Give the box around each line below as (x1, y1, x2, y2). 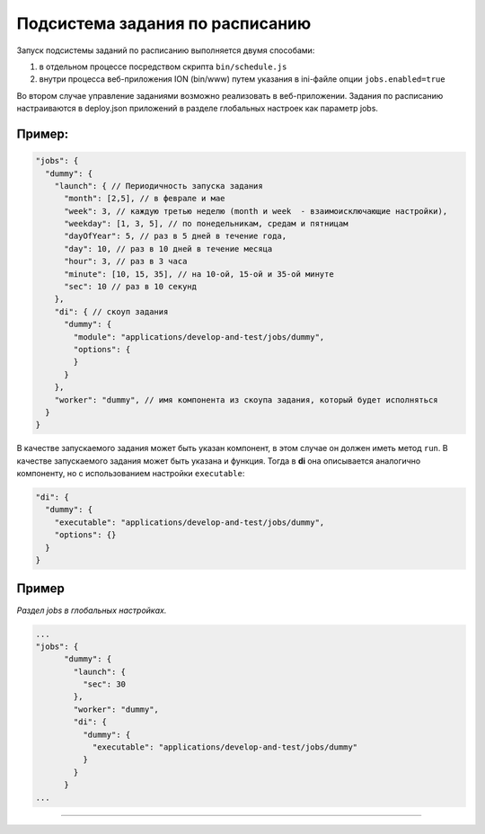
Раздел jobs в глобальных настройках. (16, 605, 167, 616)
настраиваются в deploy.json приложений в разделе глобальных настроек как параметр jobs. (16, 103, 379, 114)
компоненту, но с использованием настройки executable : (16, 468, 245, 479)
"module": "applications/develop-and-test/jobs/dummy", (73, 332, 325, 342)
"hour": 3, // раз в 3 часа (64, 256, 188, 267)
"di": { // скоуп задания (54, 306, 169, 316)
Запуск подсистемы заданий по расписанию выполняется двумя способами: (16, 45, 315, 56)
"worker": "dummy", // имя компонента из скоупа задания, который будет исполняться (54, 395, 439, 404)
